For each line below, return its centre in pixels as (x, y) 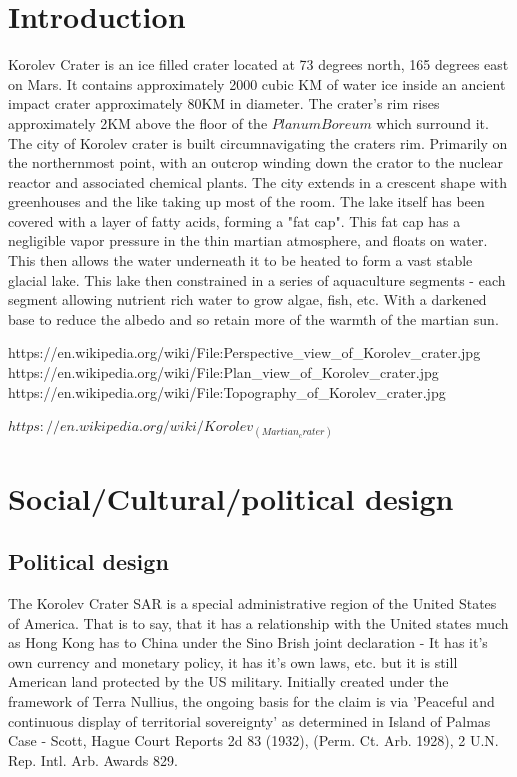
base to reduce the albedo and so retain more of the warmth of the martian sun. (253, 318)
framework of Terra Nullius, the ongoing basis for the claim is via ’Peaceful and (251, 700)
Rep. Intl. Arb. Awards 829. (93, 759)
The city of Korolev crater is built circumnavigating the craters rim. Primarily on (258, 142)
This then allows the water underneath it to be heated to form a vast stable (240, 260)
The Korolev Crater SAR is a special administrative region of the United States (252, 602)
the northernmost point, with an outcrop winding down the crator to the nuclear (256, 162)
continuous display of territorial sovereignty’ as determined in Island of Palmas (249, 720)
